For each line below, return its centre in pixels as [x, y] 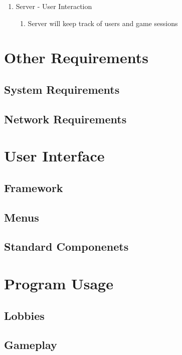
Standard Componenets [66, 246]
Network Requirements [65, 119]
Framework [34, 187]
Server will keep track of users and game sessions [103, 23]
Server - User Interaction [54, 6]
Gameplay [31, 345]
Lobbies [24, 315]
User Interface [54, 156]
